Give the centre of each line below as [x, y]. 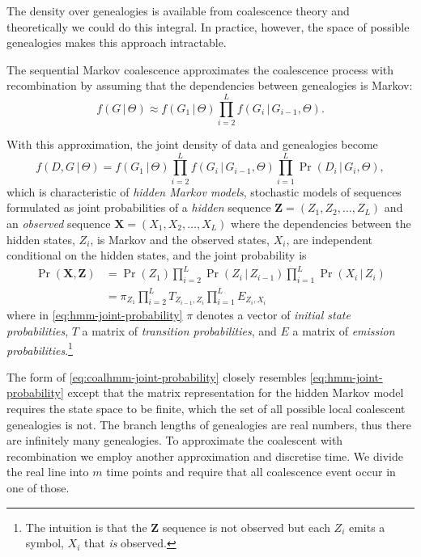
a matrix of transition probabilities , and [179, 331]
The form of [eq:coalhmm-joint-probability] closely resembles [157, 376]
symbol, [45, 543]
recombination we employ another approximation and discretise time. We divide [205, 456]
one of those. [38, 488]
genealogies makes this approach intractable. [117, 42]
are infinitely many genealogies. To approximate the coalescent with [175, 440]
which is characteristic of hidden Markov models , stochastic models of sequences [204, 191]
